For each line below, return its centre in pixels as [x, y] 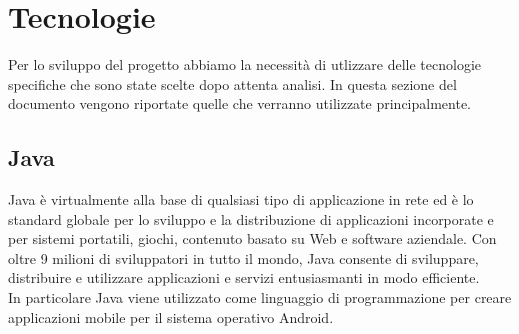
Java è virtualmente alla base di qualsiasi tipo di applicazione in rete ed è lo [241, 199]
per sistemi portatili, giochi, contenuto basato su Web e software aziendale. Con [252, 238]
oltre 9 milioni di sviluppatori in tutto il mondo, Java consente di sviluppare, [243, 257]
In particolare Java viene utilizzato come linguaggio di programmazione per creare [260, 297]
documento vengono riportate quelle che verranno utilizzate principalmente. [239, 103]
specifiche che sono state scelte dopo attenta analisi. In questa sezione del [232, 83]
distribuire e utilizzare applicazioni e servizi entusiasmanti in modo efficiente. [244, 277]
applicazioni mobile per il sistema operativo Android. [171, 316]
